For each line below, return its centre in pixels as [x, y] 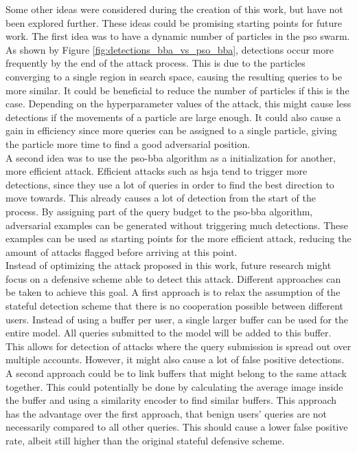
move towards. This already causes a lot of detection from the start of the [161, 198]
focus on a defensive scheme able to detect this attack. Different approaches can [173, 278]
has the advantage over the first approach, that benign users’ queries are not [166, 413]
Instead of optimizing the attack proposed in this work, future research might [169, 265]
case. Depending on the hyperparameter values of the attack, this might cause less [178, 104]
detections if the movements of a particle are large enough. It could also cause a [173, 117]
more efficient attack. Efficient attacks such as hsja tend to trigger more [157, 171]
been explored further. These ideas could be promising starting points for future [174, 22]
